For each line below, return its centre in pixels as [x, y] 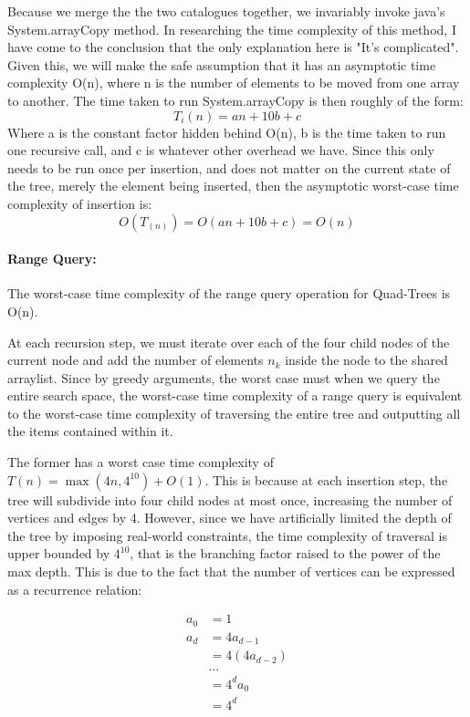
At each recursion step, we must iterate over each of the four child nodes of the [229, 342]
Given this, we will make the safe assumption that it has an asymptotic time [222, 64]
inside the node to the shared [366, 360]
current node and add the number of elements [136, 360]
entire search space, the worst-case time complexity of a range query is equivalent [235, 395]
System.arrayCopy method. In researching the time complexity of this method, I [232, 29]
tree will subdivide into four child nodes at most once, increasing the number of [230, 499]
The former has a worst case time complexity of [141, 462]
